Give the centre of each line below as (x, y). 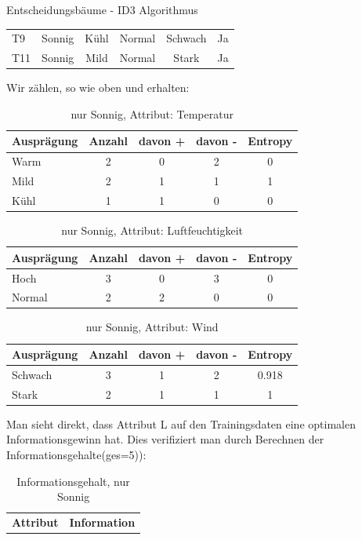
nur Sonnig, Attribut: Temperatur (152, 113)
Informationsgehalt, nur (73, 481)
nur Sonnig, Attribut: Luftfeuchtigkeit (152, 230)
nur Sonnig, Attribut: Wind (152, 327)
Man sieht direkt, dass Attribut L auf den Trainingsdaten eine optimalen (181, 423)
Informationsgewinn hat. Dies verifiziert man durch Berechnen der (165, 439)
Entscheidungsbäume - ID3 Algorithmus (102, 9)
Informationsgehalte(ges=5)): (76, 455)
